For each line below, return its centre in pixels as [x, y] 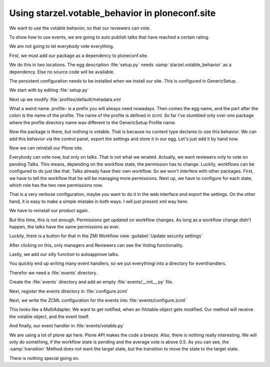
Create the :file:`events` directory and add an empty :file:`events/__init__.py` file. [91, 282]
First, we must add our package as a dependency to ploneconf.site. [79, 56]
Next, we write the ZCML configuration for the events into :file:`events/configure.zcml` [98, 300]
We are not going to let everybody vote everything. [62, 46]
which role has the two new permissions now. [56, 185]
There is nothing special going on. [44, 358]
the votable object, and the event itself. [49, 316]
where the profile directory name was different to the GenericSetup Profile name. [93, 122]
